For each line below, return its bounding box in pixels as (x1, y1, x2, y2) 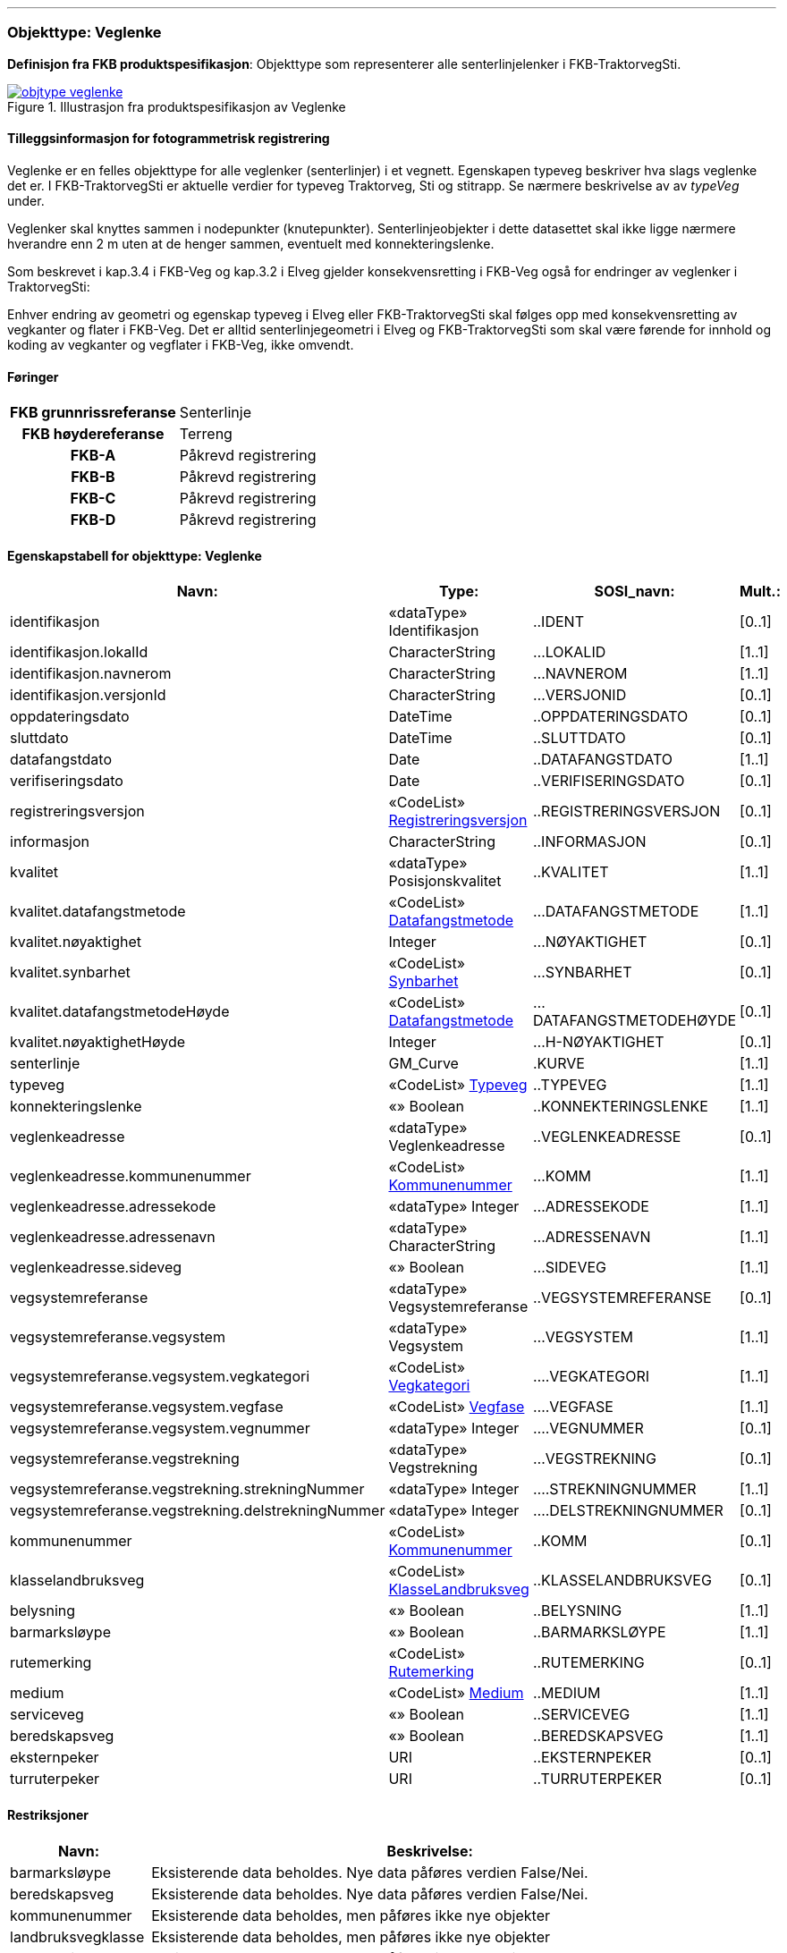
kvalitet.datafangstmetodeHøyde (10, 1002, 230, 1021)
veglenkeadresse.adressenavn (10, 1228, 216, 1247)
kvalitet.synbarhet (10, 963, 131, 982)
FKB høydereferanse (21, 425, 165, 444)
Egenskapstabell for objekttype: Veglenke (7, 547, 262, 563)
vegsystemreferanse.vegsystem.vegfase (10, 1398, 283, 1416)
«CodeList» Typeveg (388, 1076, 528, 1095)
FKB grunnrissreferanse (10, 403, 176, 422)
